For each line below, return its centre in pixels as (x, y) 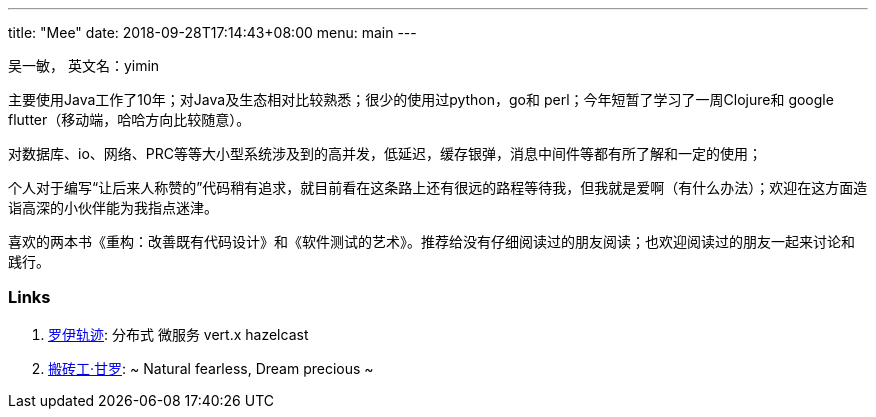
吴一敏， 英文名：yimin (84, 65)
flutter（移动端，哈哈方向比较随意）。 (129, 119)
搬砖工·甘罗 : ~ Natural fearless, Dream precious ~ (211, 368)
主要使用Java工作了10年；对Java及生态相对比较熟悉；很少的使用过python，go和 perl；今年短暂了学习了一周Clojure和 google (421, 99)
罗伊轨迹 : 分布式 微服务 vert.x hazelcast (178, 334)
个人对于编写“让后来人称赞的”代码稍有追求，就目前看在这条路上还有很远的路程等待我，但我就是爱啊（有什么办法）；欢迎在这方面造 (438, 187)
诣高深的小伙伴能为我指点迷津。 (113, 207)
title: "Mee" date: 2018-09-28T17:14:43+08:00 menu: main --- (212, 32)
